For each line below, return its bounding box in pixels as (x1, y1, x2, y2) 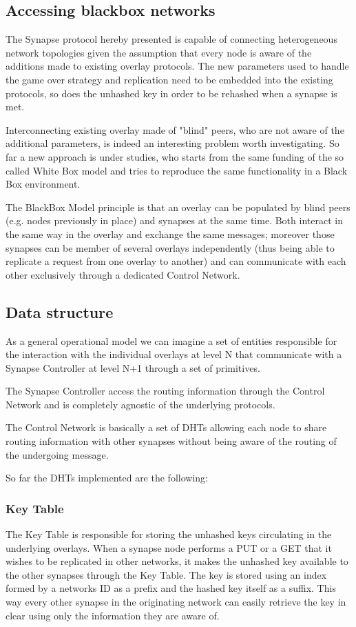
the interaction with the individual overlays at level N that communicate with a (6, 347, 342, 361)
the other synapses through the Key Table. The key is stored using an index (6, 567, 327, 581)
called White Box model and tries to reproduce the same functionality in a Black (6, 163, 348, 177)
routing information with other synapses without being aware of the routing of (6, 434, 337, 448)
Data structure (6, 301, 114, 322)
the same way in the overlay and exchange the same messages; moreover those (6, 226, 335, 241)
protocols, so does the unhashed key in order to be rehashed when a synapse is (6, 86, 337, 100)
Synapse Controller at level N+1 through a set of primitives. (6, 360, 260, 375)
